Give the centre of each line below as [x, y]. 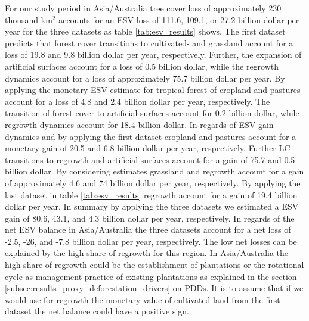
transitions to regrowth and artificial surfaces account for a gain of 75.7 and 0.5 [150, 159]
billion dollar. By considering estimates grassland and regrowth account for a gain [154, 171]
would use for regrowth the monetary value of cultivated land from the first [143, 299]
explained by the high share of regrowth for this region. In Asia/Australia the [147, 253]
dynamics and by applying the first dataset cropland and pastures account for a [151, 136]
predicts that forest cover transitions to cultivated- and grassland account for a [149, 43]
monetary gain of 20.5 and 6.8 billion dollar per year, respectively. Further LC [148, 148]
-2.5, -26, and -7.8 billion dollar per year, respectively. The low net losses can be [151, 241]
